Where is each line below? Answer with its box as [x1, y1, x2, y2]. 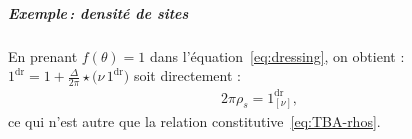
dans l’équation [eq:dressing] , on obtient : [150, 45, 405, 66]
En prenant [8, 45, 78, 66]
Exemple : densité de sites [8, 2, 189, 23]
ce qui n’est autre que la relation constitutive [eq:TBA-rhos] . [8, 111, 381, 132]
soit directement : [133, 65, 241, 86]
